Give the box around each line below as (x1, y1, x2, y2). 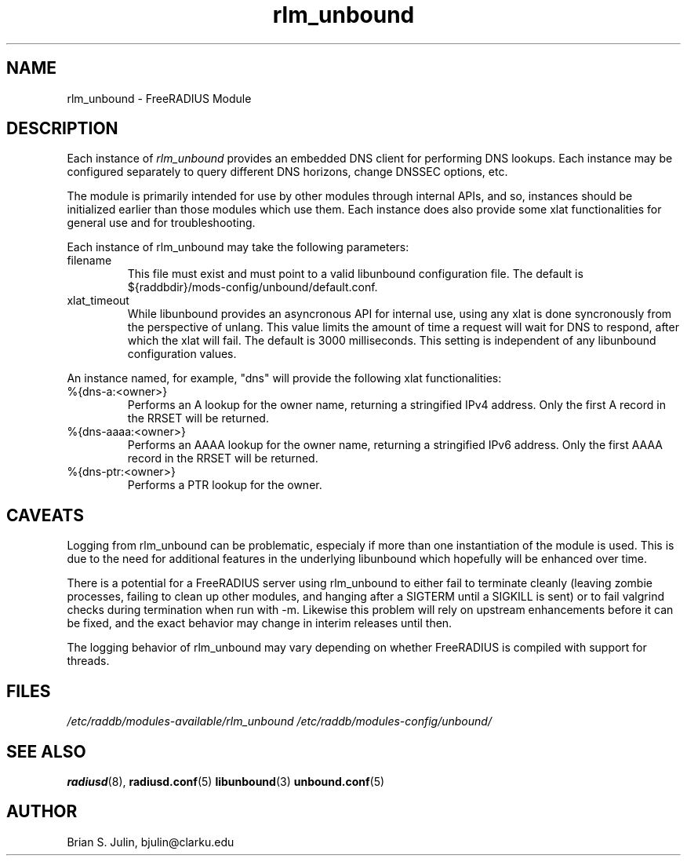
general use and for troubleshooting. (67, 216, 256, 230)
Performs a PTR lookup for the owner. (127, 478, 322, 492)
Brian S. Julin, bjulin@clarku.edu (67, 835, 234, 849)
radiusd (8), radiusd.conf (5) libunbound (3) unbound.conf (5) (67, 774, 385, 788)
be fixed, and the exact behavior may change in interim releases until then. (67, 616, 453, 630)
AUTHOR (6, 802, 78, 822)
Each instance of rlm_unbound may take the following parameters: (67, 240, 409, 254)
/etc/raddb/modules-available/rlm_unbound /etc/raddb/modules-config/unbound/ (67, 714, 492, 729)
